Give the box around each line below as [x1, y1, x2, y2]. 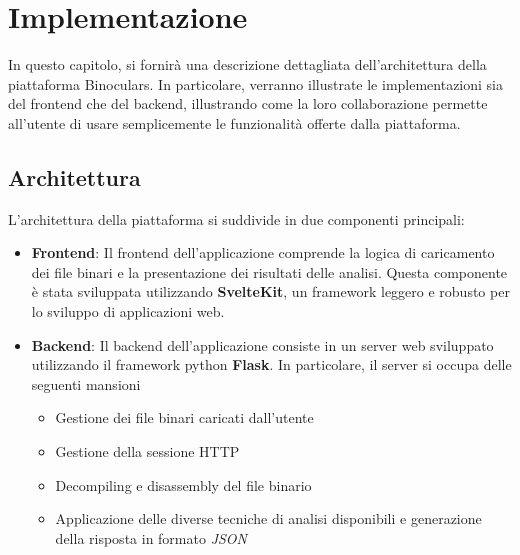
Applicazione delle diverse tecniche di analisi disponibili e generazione [55, 508, 482, 529]
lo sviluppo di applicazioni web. [31, 301, 225, 322]
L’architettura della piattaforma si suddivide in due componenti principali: [8, 208, 465, 229]
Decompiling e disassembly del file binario [55, 474, 312, 495]
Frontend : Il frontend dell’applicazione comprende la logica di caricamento [31, 242, 495, 263]
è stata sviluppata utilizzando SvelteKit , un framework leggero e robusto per [31, 281, 510, 302]
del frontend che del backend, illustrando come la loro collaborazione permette [8, 93, 488, 114]
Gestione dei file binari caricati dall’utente [55, 407, 314, 428]
